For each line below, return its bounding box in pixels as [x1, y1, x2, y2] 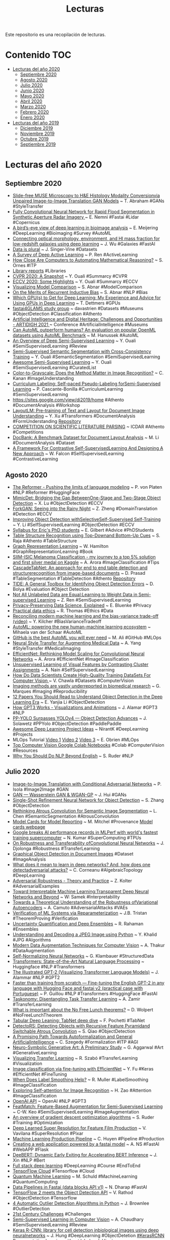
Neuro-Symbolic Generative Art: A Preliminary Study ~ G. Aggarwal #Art [12, 1044, 163, 1050]
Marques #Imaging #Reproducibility [12, 688, 88, 694]
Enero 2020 [20, 114, 45, 120]
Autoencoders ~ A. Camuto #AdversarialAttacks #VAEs [12, 904, 128, 911]
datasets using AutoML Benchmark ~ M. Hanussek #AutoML [12, 332, 139, 338]
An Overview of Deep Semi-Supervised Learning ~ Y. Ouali [12, 337, 136, 344]
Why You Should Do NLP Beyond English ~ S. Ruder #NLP [12, 752, 134, 759]
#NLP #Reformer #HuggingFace [12, 489, 80, 495]
